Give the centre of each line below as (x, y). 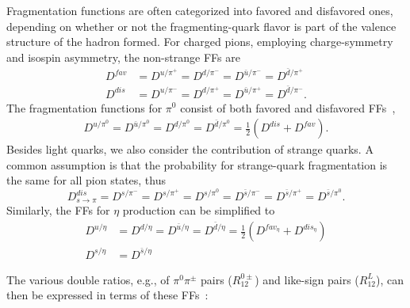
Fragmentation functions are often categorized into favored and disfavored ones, (200, 10)
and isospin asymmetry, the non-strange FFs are (123, 57)
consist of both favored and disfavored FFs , (288, 107)
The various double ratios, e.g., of (88, 279)
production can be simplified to (199, 210)
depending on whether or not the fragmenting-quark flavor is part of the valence (201, 26)
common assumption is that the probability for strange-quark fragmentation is (197, 164)
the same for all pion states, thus (86, 180)
